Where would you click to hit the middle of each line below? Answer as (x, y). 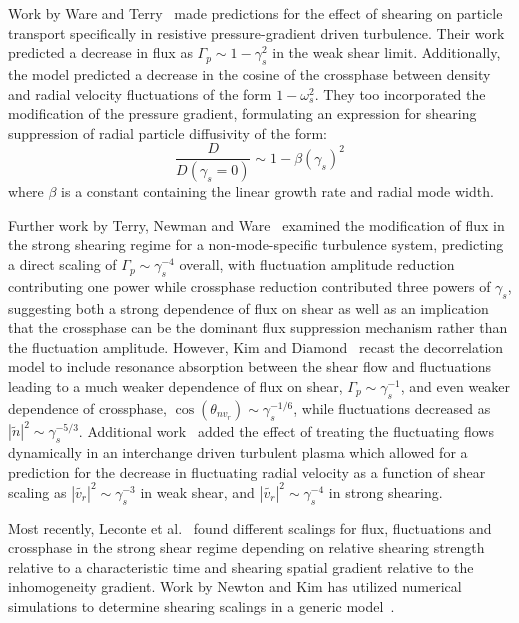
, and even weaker (455, 386)
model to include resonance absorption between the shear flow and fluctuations (250, 366)
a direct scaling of (62, 264)
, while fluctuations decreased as (392, 407)
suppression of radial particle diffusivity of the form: (168, 132)
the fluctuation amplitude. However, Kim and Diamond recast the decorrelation (256, 346)
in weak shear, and (197, 491)
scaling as (37, 491)
